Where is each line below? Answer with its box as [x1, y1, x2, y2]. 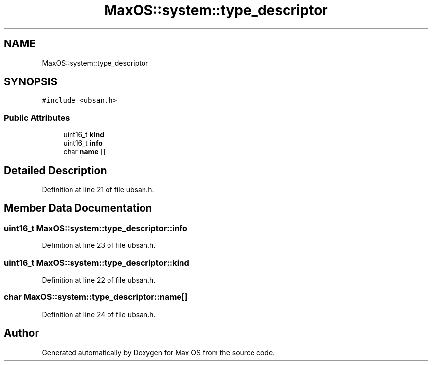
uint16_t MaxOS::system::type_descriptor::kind [4, 257, 189, 268]
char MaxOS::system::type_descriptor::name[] [4, 292, 188, 302]
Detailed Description [4, 164, 107, 177]
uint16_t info [63, 139, 103, 148]
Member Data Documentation [4, 202, 152, 215]
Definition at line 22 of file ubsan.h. [42, 276, 156, 284]
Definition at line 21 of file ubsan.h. [42, 185, 154, 194]
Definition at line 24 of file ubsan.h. [42, 310, 156, 319]
